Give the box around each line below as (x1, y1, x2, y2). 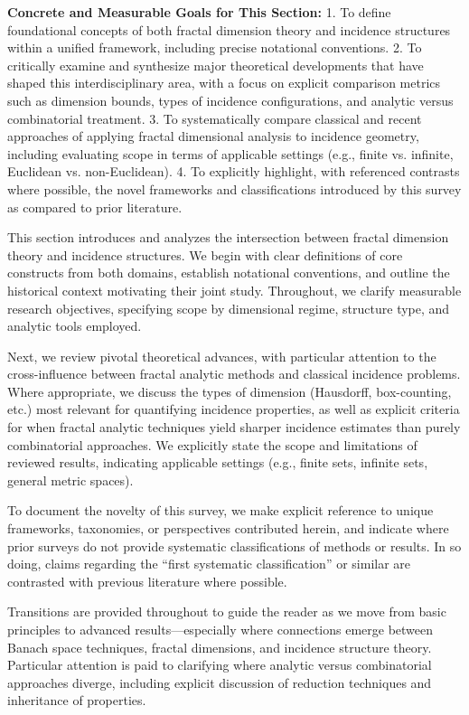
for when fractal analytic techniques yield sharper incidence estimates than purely (7, 418, 461, 437)
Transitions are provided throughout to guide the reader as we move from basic (7, 602, 446, 621)
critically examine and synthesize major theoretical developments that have (7, 55, 424, 74)
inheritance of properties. (7, 691, 146, 710)
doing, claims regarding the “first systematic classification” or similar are (7, 554, 411, 573)
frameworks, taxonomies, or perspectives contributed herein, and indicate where (7, 519, 449, 538)
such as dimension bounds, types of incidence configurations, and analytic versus (7, 90, 454, 109)
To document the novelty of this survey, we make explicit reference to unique (7, 501, 434, 520)
